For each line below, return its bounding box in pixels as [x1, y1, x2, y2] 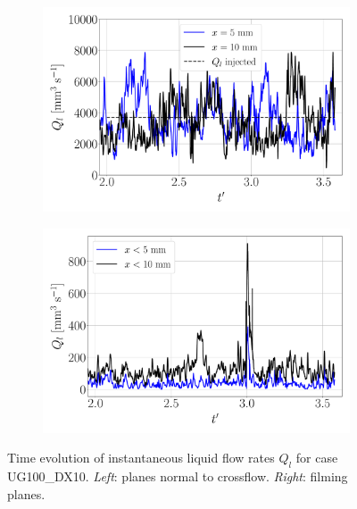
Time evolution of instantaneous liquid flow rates [7, 448, 275, 467]
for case [295, 448, 338, 467]
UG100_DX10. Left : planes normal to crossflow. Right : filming [7, 467, 348, 486]
